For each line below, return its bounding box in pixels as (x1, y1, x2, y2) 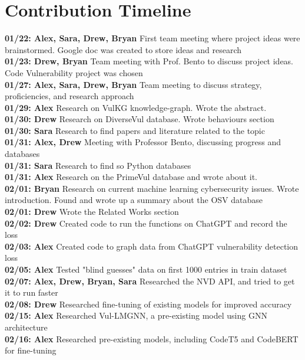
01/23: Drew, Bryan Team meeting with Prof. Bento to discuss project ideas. (5, 55, 293, 67)
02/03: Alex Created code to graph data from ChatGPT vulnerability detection (5, 240, 299, 252)
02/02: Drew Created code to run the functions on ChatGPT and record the (5, 217, 287, 229)
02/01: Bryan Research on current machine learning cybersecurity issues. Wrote (5, 182, 299, 194)
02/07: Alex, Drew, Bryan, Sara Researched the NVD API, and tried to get (5, 274, 295, 287)
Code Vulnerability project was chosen (5, 66, 143, 78)
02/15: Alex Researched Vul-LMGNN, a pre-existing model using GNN (5, 309, 267, 322)
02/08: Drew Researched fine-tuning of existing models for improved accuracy (5, 297, 292, 310)
